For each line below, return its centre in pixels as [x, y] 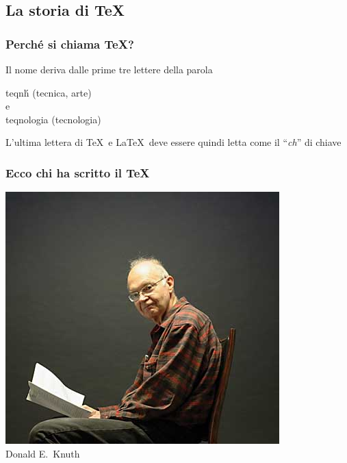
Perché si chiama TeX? [70, 43]
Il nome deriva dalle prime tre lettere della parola [109, 69]
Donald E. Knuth [43, 453]
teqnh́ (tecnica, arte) [49, 92]
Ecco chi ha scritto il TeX [78, 172]
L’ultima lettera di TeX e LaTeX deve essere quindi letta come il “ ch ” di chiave [173, 142]
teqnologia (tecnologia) [53, 119]
